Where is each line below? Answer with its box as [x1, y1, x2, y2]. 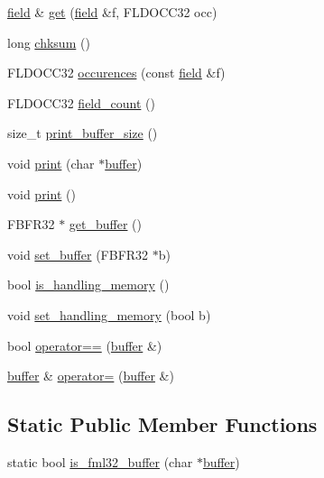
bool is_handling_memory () [7, 275, 170, 294]
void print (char [7, 153, 95, 172]
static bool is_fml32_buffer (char [7, 452, 193, 471]
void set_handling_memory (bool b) [7, 305, 211, 324]
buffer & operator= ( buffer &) [7, 366, 174, 385]
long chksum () [7, 32, 90, 51]
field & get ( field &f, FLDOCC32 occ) [7, 3, 218, 21]
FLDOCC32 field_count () [7, 93, 155, 112]
